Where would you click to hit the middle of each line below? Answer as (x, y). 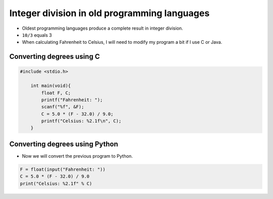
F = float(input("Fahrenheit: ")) (63, 169)
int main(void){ (51, 86)
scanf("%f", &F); (63, 107)
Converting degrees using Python (64, 144)
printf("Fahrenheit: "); (72, 100)
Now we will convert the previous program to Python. (78, 156)
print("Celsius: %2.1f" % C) (56, 183)
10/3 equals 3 (37, 35)
